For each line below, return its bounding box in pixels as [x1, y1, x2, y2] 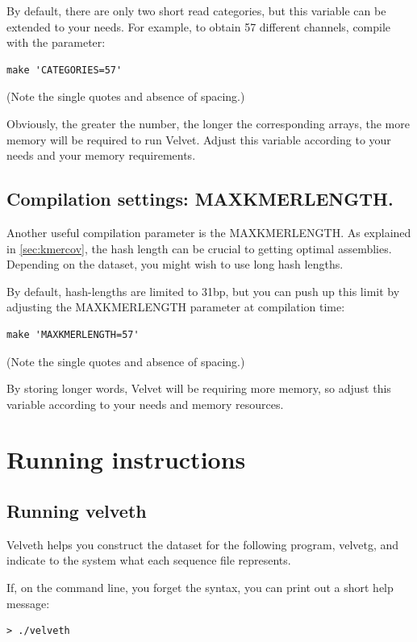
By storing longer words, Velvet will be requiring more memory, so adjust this [6, 380, 391, 397]
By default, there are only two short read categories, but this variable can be [6, 2, 386, 19]
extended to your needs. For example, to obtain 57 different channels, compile [6, 18, 391, 35]
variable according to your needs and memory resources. [6, 395, 284, 412]
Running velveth [6, 498, 147, 523]
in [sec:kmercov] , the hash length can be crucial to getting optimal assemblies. [6, 240, 392, 256]
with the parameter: [6, 34, 106, 51]
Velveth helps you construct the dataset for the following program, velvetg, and [6, 536, 399, 552]
